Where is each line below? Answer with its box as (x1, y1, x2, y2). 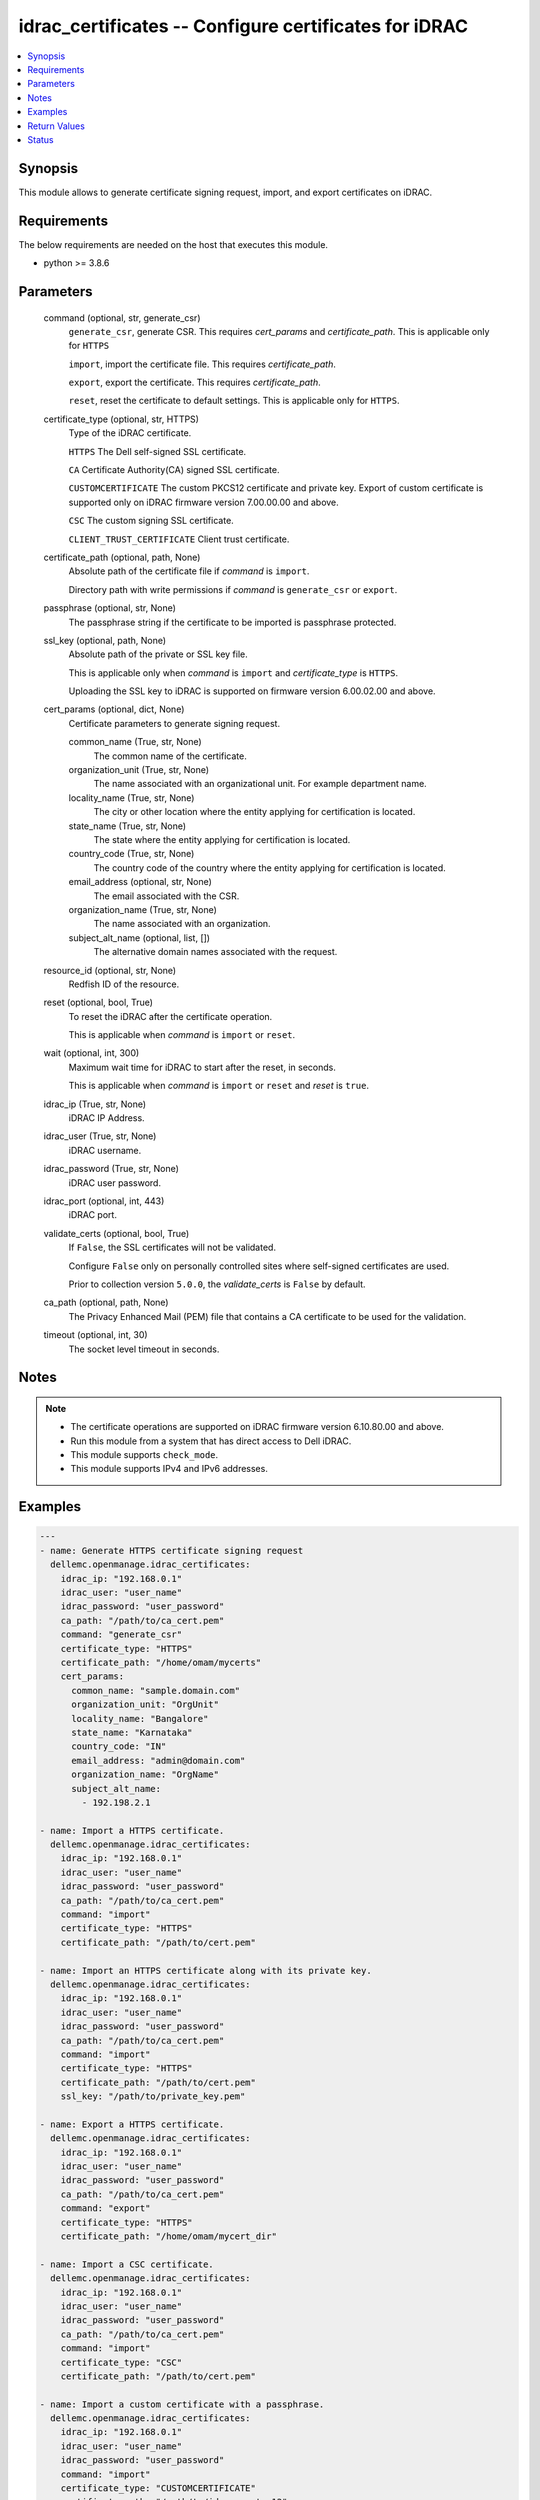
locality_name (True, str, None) (68, 791, 195, 804)
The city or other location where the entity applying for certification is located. (93, 806, 416, 818)
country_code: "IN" (71, 1741, 167, 1752)
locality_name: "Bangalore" (71, 1713, 209, 1724)
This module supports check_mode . (70, 1449, 219, 1461)
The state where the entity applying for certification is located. (93, 834, 351, 845)
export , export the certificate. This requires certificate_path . (68, 376, 321, 389)
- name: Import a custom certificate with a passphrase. (39, 2398, 325, 2410)
